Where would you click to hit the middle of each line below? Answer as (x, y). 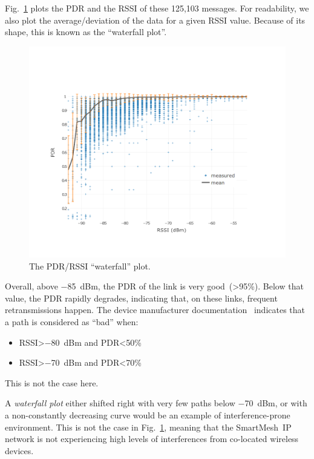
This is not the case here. (52, 382)
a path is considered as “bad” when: (72, 322)
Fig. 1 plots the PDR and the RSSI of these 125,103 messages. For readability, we (157, 8)
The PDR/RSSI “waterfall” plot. (90, 266)
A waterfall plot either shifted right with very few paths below (120, 403)
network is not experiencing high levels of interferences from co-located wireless (152, 439)
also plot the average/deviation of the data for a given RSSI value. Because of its (155, 20)
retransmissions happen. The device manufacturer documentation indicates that (155, 310)
